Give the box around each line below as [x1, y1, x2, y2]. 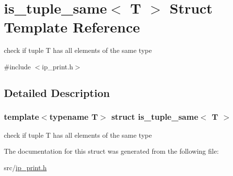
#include [4, 61, 31, 71]
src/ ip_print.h [4, 162, 47, 172]
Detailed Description [4, 85, 110, 100]
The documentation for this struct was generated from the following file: [4, 146, 219, 156]
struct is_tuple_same [111, 111, 199, 123]
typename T [49, 111, 98, 123]
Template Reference [4, 17, 140, 37]
